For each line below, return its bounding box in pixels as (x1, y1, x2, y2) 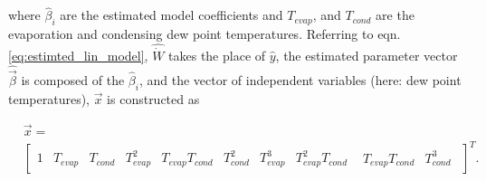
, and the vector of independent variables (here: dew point (138, 71, 462, 90)
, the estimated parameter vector (275, 46, 458, 65)
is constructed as (107, 89, 200, 108)
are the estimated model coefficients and (60, 5, 283, 24)
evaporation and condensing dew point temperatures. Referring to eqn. (8, 24, 401, 43)
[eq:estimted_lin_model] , (8, 46, 148, 65)
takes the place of (168, 46, 266, 65)
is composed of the (21, 71, 125, 90)
